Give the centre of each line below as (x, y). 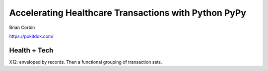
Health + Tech (31, 50)
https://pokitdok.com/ (32, 36)
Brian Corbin (22, 27)
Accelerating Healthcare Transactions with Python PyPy (128, 13)
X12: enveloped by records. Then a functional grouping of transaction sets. (86, 62)
